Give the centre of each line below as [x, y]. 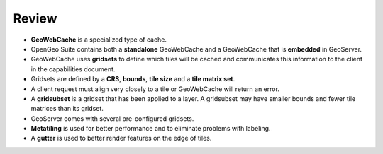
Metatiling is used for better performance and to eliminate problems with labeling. [151, 129]
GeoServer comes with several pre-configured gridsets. [112, 118]
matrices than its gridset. [67, 109]
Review [35, 18]
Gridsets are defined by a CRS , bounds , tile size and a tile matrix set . [133, 79]
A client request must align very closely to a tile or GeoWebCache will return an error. [155, 89]
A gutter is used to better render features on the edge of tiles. [121, 138]
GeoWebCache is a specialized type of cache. [99, 40]
